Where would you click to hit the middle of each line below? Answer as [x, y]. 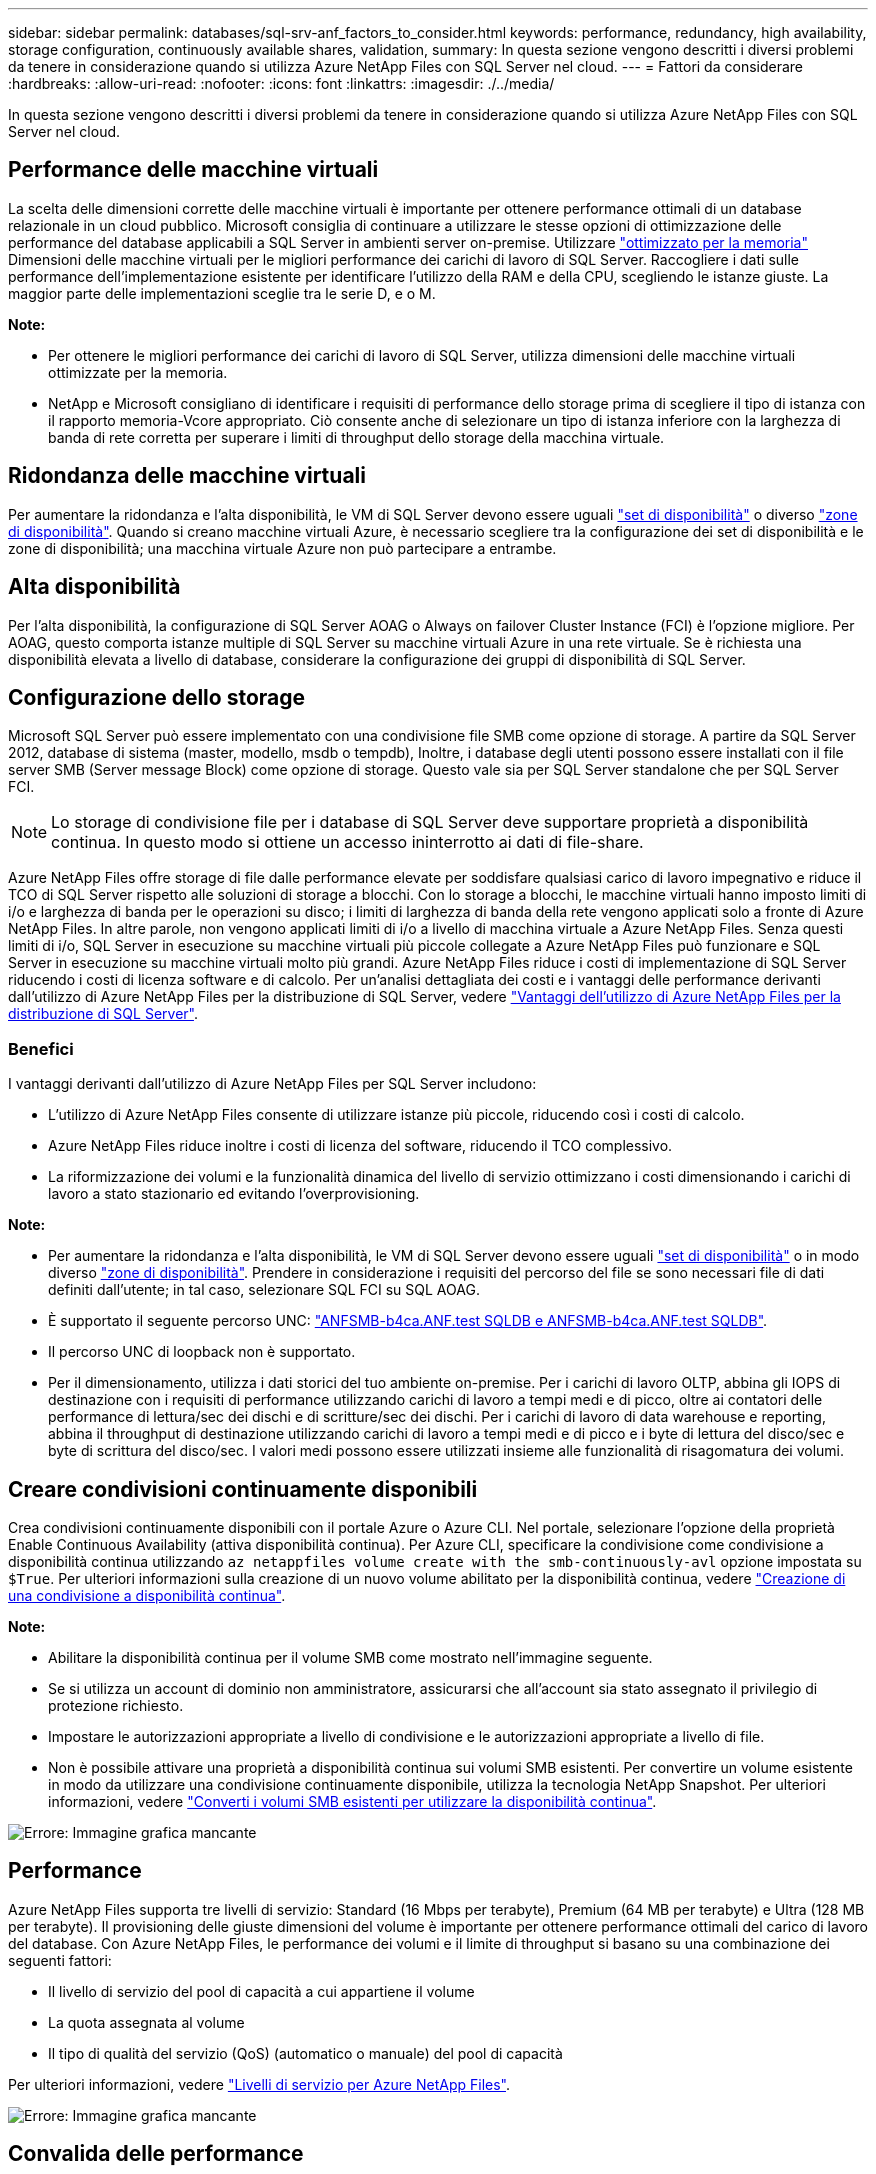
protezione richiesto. [116, 1705]
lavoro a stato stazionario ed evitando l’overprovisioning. [234, 1194]
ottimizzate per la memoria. [138, 372]
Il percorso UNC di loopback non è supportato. [202, 1352]
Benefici [41, 1048]
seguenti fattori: [60, 1960]
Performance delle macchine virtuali [193, 170]
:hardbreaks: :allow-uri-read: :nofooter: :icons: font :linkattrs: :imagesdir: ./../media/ [281, 83]
